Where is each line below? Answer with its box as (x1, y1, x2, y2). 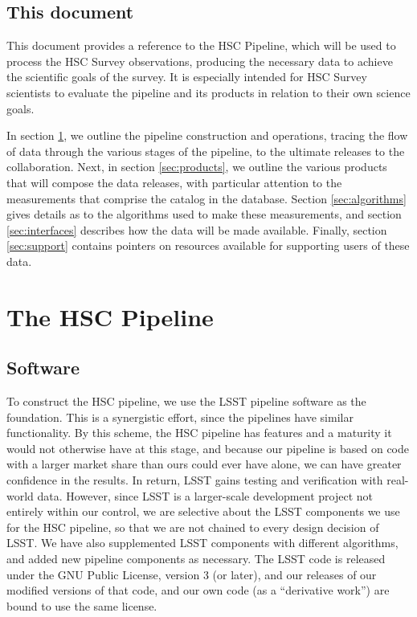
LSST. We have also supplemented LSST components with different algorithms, (6, 534, 399, 551)
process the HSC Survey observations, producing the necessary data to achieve (6, 52, 393, 69)
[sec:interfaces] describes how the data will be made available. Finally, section (6, 221, 387, 238)
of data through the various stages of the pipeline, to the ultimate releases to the (6, 142, 405, 159)
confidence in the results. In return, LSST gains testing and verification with (6, 472, 383, 488)
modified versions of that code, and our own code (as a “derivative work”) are (6, 582, 390, 599)
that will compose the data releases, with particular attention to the (6, 174, 342, 190)
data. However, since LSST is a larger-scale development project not (37, 487, 373, 504)
